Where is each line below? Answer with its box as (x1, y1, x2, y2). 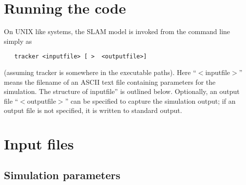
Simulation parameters (4, 167, 121, 182)
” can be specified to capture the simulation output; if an (65, 95, 236, 106)
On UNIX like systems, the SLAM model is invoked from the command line (4, 26, 230, 37)
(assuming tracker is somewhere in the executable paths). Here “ (4, 67, 196, 77)
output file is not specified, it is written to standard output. (4, 105, 182, 115)
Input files (4, 134, 74, 154)
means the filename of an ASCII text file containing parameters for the (4, 76, 216, 87)
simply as (4, 36, 32, 46)
